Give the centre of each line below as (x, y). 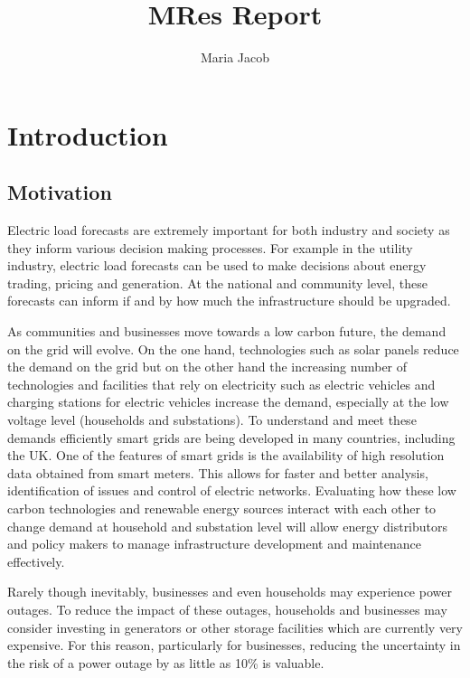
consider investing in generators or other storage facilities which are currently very (235, 627)
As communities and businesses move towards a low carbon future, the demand (227, 331)
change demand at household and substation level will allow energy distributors (228, 526)
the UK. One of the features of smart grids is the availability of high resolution (226, 455)
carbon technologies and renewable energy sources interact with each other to (222, 508)
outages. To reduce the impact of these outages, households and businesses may (227, 609)
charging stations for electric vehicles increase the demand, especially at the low (228, 402)
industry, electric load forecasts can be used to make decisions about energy (217, 265)
